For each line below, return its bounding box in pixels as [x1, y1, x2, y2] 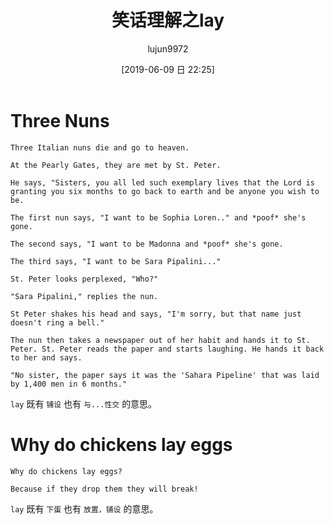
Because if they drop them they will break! [10, 484, 199, 494]
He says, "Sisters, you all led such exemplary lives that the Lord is [10, 177, 315, 188]
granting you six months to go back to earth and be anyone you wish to [10, 186, 320, 196]
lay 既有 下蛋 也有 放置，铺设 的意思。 [10, 502, 159, 515]
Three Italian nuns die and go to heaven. [10, 142, 190, 153]
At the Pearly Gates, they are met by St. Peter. [10, 160, 222, 170]
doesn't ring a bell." [10, 317, 105, 328]
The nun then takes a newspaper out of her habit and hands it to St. [10, 335, 311, 345]
